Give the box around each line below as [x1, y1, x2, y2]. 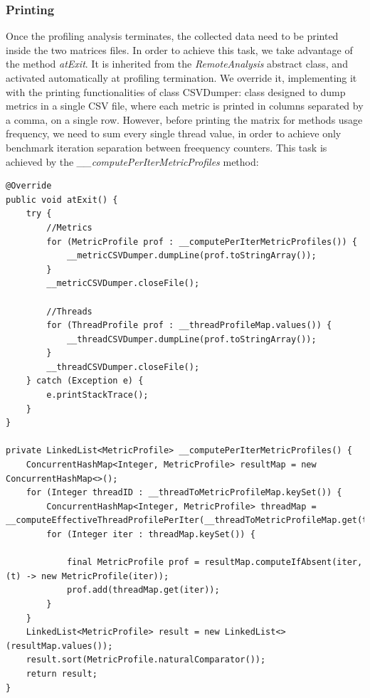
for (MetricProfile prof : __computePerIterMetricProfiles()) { [46, 236, 357, 247]
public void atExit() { [6, 194, 118, 205]
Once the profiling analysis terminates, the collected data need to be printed [6, 28, 339, 43]
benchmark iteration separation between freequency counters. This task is [6, 139, 327, 154]
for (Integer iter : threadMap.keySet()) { [46, 529, 255, 539]
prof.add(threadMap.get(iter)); [66, 585, 220, 596]
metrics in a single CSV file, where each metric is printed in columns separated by [6, 98, 364, 113]
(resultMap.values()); [6, 640, 113, 651]
